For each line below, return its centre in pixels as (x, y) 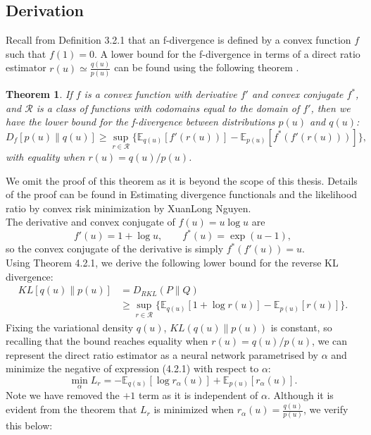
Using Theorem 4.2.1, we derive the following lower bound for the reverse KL (172, 263)
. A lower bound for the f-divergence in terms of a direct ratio (227, 53)
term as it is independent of (199, 395)
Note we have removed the (63, 395)
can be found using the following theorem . (207, 67)
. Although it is (301, 395)
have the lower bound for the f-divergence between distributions (140, 122)
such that (26, 53)
